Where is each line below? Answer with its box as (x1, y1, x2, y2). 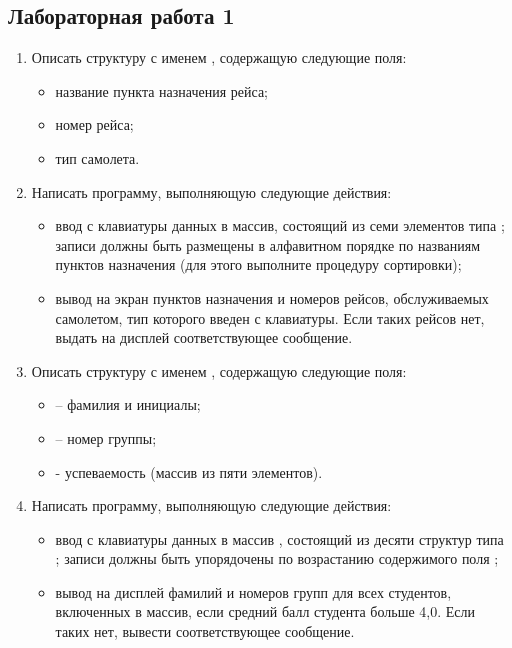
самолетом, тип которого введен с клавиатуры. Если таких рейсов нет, (55, 307, 485, 328)
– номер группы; (55, 427, 157, 448)
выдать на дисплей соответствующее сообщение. (55, 327, 353, 348)
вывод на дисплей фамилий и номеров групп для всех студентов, (55, 581, 452, 602)
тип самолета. (55, 147, 140, 168)
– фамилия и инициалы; (55, 394, 201, 415)
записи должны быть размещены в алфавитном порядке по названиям (55, 234, 481, 255)
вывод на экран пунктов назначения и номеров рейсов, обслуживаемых (55, 287, 489, 308)
